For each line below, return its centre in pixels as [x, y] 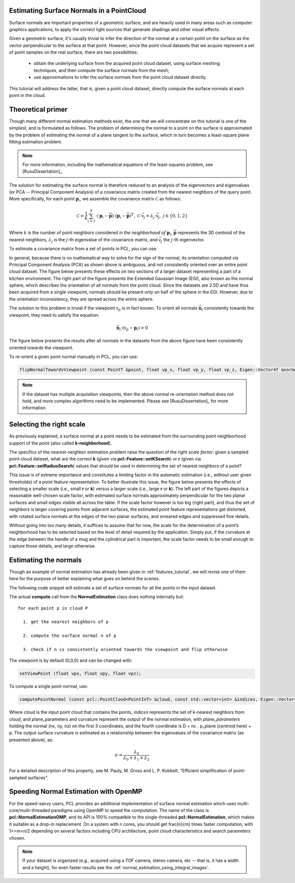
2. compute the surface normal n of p [70, 636]
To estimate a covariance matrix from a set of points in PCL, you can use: [83, 249]
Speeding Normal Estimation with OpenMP [76, 792]
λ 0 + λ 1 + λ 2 [136, 758]
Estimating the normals [45, 560]
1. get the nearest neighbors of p [66, 622]
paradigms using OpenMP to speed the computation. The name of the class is [130, 810]
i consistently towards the [228, 309]
